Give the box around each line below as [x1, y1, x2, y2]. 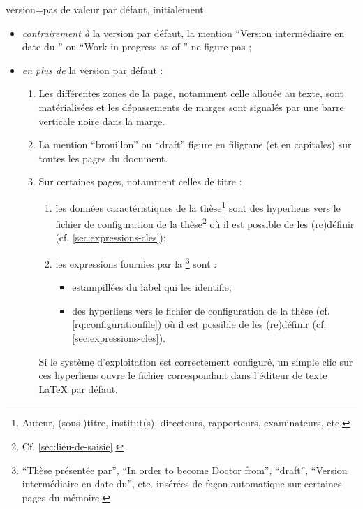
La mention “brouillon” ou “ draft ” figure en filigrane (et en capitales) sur [38, 137, 352, 152]
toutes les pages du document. [38, 150, 168, 165]
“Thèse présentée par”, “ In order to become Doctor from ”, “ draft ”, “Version [22, 462, 348, 477]
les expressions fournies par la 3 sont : [55, 254, 217, 271]
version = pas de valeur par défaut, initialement [6, 2, 204, 16]
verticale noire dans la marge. [38, 113, 165, 128]
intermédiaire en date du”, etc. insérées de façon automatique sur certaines [22, 476, 342, 491]
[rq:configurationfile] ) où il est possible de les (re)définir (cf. [72, 317, 327, 331]
